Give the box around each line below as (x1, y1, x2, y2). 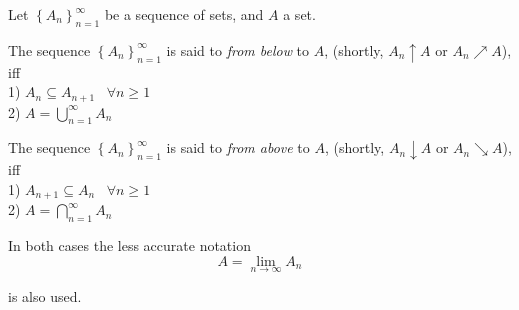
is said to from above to (166, 137, 310, 158)
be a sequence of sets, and (104, 4, 264, 24)
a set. (283, 4, 316, 24)
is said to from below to (166, 39, 310, 60)
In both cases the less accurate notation (8, 235, 251, 256)
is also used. (8, 285, 82, 306)
